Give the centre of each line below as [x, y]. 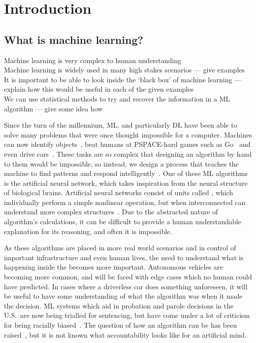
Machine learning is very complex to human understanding [93, 60]
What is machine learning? [74, 39]
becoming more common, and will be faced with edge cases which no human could [128, 277]
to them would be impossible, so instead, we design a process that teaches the [121, 163]
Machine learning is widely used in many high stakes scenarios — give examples [125, 70]
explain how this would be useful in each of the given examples [99, 89]
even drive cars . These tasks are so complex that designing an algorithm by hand [128, 154]
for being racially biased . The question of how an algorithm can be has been [121, 325]
